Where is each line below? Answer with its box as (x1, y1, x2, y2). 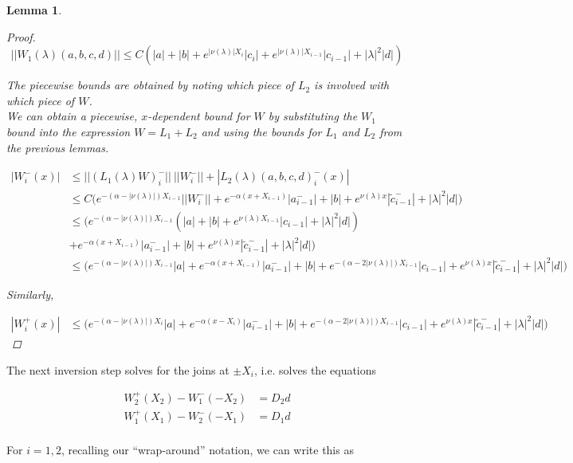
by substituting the (268, 108, 358, 124)
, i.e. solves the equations (254, 361, 377, 378)
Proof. (6, 28, 36, 45)
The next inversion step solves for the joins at (6, 361, 230, 378)
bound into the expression (6, 123, 131, 139)
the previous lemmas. (6, 139, 109, 155)
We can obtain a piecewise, (6, 108, 138, 124)
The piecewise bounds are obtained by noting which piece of (6, 77, 294, 93)
